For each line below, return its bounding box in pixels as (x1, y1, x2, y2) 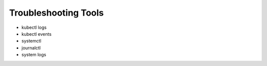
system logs (21, 52, 46, 58)
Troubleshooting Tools (9, 7, 104, 18)
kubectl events (21, 31, 52, 37)
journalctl (21, 44, 41, 51)
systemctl (21, 38, 42, 44)
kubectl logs (21, 24, 47, 30)
